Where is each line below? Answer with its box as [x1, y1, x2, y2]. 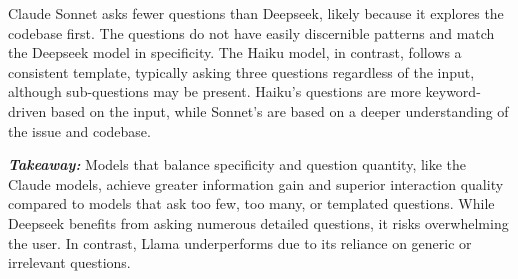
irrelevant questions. [8, 252, 131, 273]
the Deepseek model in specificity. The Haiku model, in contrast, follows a [8, 42, 462, 63]
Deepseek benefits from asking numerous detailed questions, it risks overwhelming [8, 212, 509, 233]
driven [8, 100, 47, 121]
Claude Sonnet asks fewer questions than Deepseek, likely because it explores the [8, 3, 504, 23]
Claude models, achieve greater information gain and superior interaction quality [8, 173, 504, 194]
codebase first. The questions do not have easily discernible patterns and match [8, 22, 495, 43]
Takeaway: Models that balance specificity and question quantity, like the [8, 154, 467, 175]
